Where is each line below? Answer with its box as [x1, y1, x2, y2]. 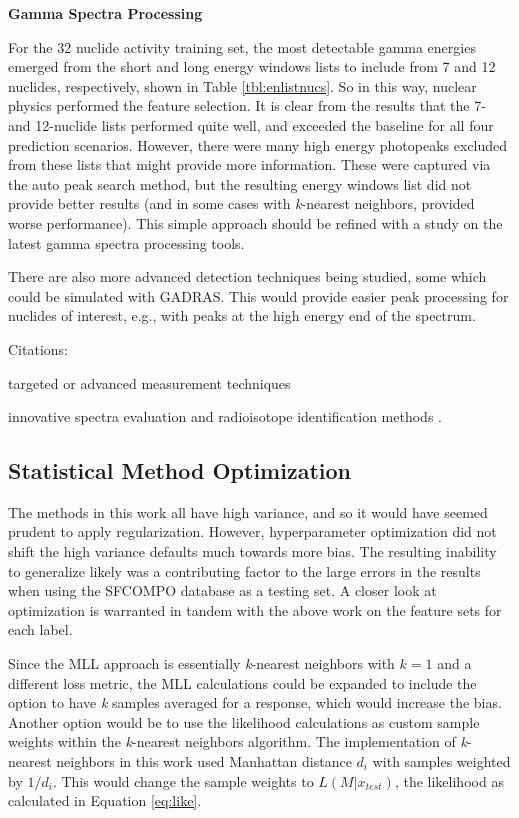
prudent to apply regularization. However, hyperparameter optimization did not [8, 521, 497, 542]
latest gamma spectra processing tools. [8, 232, 245, 253]
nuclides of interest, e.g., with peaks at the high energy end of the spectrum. [8, 305, 476, 326]
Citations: [8, 338, 68, 359]
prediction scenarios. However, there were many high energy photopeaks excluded [8, 134, 507, 155]
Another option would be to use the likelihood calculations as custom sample [8, 711, 480, 732]
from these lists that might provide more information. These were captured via [8, 154, 491, 175]
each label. [8, 619, 73, 640]
